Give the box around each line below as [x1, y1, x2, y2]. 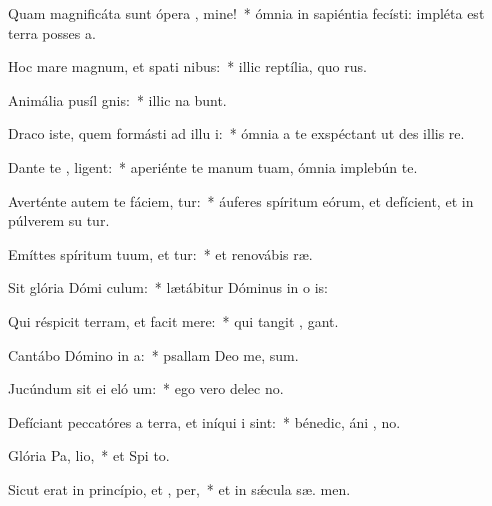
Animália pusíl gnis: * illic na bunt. [8, 89, 227, 110]
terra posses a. [8, 22, 96, 43]
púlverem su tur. [8, 210, 110, 231]
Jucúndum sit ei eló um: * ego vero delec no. [8, 378, 284, 399]
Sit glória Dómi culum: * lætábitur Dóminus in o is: [8, 277, 328, 298]
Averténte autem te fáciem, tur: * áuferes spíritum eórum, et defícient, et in [8, 190, 474, 211]
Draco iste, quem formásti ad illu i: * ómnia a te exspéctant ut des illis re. [8, 123, 465, 144]
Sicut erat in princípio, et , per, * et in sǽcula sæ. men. [8, 478, 351, 499]
